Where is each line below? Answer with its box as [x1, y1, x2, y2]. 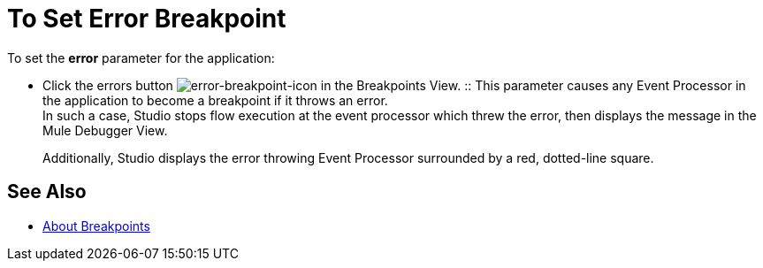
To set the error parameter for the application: [7, 50, 275, 65]
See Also [7, 180, 87, 203]
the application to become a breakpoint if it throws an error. [42, 92, 388, 108]
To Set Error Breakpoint [7, 4, 286, 34]
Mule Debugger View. [42, 122, 168, 138]
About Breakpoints [42, 218, 150, 234]
